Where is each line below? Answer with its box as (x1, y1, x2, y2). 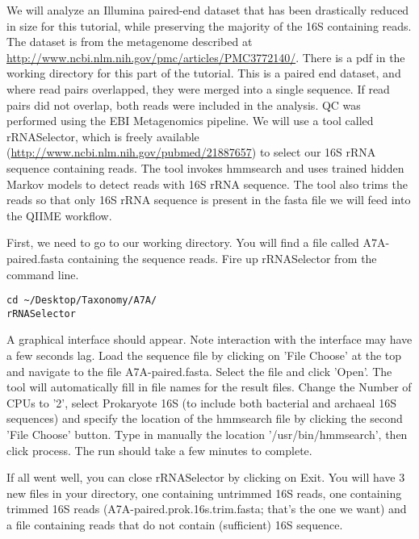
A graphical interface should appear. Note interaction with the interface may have (6, 331, 413, 348)
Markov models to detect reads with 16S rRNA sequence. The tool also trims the (6, 175, 408, 192)
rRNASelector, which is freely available (6, 127, 199, 144)
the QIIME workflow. (6, 207, 112, 224)
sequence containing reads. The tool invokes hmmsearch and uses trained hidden (6, 159, 404, 176)
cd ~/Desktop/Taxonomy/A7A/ (6, 295, 157, 307)
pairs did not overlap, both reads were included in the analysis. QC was (6, 96, 361, 113)
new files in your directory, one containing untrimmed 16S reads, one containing (6, 484, 402, 501)
